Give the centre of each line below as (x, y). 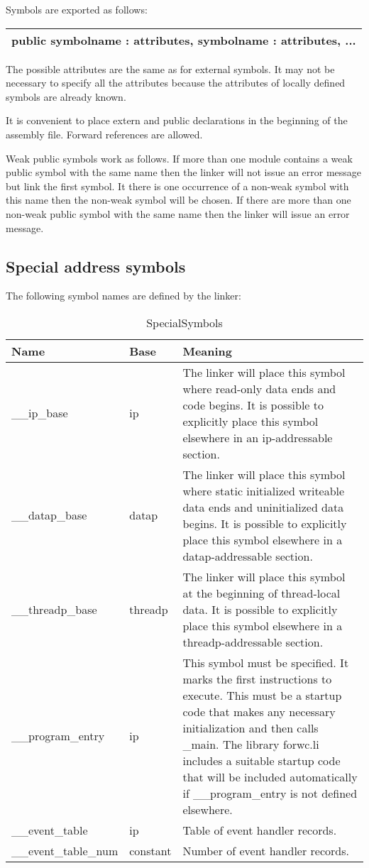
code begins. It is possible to (253, 405)
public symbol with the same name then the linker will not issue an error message (184, 172)
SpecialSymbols (184, 322)
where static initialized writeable (264, 490)
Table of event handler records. (260, 830)
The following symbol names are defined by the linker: (123, 296)
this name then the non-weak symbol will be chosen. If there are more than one (178, 200)
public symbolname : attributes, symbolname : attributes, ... (184, 40)
